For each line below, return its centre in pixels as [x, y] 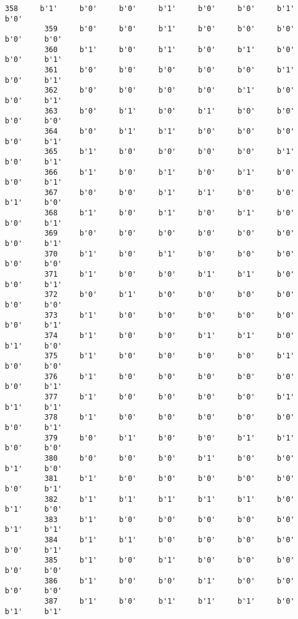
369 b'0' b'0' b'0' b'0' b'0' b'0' [170, 233]
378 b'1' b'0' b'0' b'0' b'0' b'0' [170, 417]
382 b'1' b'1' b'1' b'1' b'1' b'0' [170, 499]
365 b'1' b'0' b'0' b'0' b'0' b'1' [170, 152]
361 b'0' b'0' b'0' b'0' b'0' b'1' [170, 70]
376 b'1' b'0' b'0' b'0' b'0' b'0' [170, 376]
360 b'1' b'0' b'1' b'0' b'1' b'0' [170, 49]
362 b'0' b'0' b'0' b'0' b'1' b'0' [170, 90]
